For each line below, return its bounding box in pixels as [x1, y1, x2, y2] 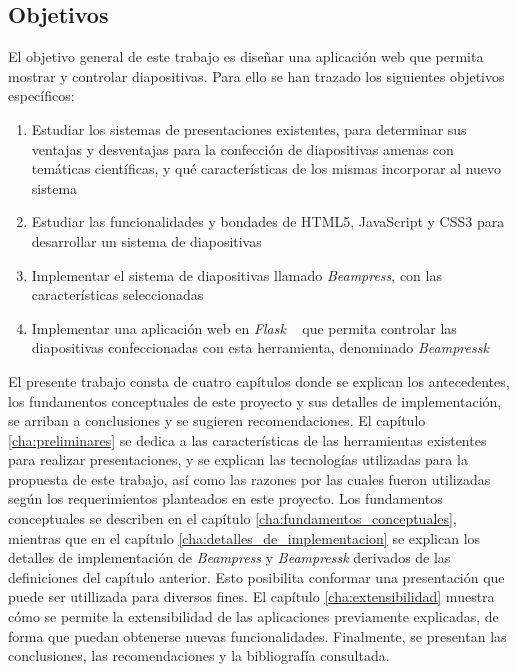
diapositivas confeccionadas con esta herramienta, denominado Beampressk [31, 337, 489, 358]
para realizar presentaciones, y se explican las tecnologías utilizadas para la [8, 449, 468, 470]
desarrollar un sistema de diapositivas [31, 230, 262, 251]
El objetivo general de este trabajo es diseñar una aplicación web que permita [8, 46, 484, 67]
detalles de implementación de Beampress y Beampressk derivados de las [8, 547, 451, 568]
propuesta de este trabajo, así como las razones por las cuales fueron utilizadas [8, 468, 491, 489]
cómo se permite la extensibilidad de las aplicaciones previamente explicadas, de [8, 606, 499, 627]
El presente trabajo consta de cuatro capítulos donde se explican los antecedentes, [8, 370, 510, 391]
